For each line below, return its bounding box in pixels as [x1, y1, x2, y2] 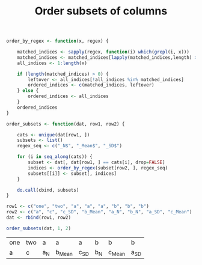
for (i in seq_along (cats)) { [17, 154, 93, 160]
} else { [17, 88, 39, 94]
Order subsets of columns [34, 4, 168, 18]
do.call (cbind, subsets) [17, 187, 79, 193]
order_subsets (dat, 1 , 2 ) [6, 225, 71, 231]
